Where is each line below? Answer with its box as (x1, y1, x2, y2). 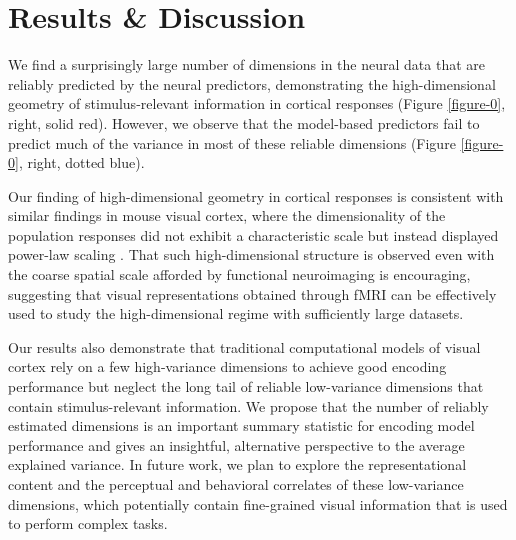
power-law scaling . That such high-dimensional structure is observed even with (8, 244, 495, 265)
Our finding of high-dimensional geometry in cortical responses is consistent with (8, 185, 504, 206)
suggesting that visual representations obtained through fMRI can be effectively (8, 283, 497, 304)
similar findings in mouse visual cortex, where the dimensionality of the (8, 205, 446, 226)
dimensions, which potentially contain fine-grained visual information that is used (8, 493, 508, 514)
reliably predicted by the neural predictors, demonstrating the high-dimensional (8, 73, 496, 94)
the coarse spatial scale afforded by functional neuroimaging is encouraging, (8, 264, 471, 285)
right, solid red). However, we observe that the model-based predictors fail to (8, 112, 480, 133)
